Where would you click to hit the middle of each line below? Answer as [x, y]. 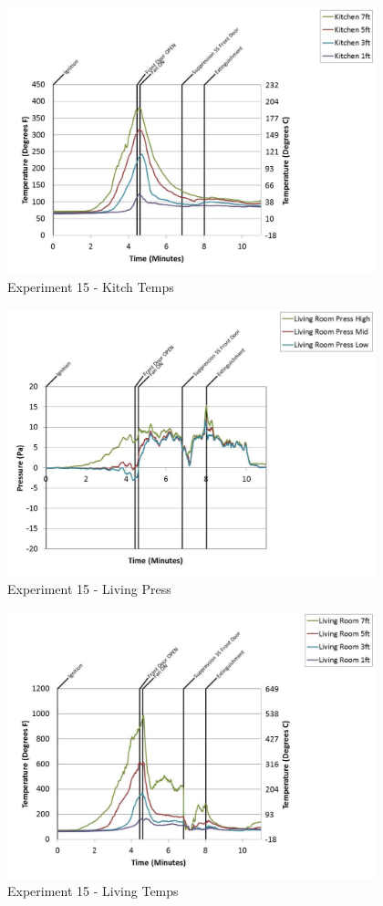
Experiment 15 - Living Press [89, 589]
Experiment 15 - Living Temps [93, 891]
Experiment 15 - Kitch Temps [91, 287]
